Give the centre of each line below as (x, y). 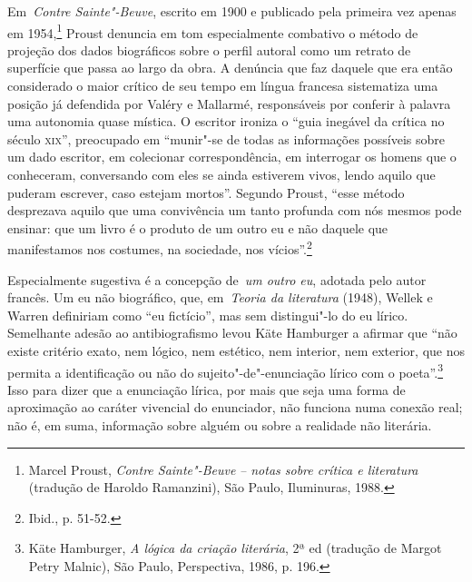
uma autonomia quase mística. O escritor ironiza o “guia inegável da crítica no (226, 121)
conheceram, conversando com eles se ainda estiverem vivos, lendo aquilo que (221, 174)
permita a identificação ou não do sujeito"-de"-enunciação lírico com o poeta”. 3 (226, 370)
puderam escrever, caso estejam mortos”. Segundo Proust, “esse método (206, 192)
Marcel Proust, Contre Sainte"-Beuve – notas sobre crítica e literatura (223, 469)
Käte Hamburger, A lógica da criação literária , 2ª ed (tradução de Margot (235, 548)
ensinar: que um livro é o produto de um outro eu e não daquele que (198, 227)
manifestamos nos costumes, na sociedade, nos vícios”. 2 (160, 248)
